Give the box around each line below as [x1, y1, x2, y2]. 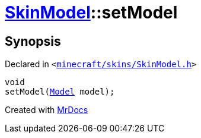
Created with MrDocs [5, 105, 88, 115]
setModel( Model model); [5, 87, 115, 97]
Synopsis [5, 33, 61, 49]
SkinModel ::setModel [5, 2, 178, 23]
